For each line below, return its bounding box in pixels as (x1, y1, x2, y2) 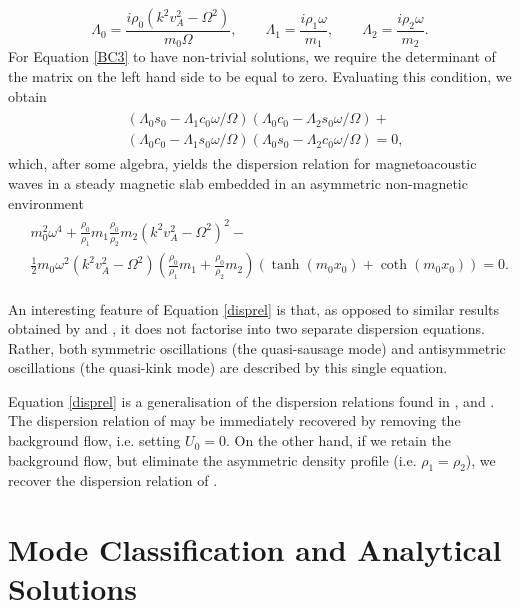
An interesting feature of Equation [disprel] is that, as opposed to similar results (8, 298, 500, 319)
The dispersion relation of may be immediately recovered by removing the (8, 410, 461, 431)
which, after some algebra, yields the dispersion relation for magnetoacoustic (8, 153, 477, 174)
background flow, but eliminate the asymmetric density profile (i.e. (8, 449, 417, 470)
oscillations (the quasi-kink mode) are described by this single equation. (8, 357, 448, 378)
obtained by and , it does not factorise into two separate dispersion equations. (8, 318, 485, 339)
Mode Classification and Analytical (8, 529, 502, 570)
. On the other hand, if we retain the (225, 430, 451, 451)
